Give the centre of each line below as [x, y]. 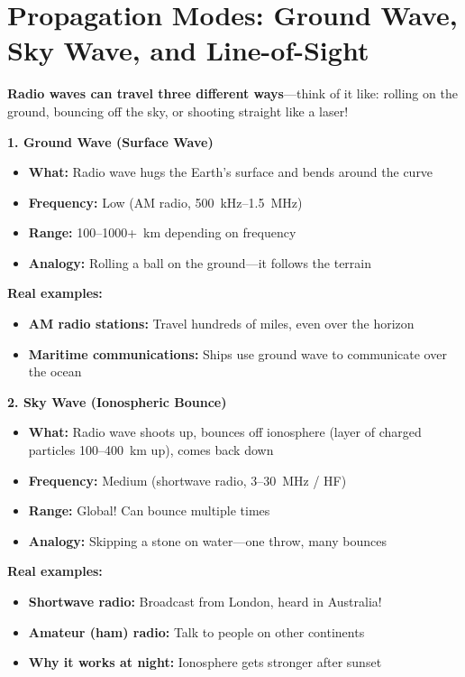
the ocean [55, 371]
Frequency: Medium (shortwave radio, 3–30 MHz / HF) [187, 480]
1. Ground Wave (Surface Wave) [110, 141]
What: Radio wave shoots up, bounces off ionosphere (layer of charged [225, 432]
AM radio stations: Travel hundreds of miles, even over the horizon [221, 324]
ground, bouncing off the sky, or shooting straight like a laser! [178, 111]
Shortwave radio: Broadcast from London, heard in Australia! [205, 601]
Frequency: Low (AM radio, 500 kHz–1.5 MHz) [165, 202]
